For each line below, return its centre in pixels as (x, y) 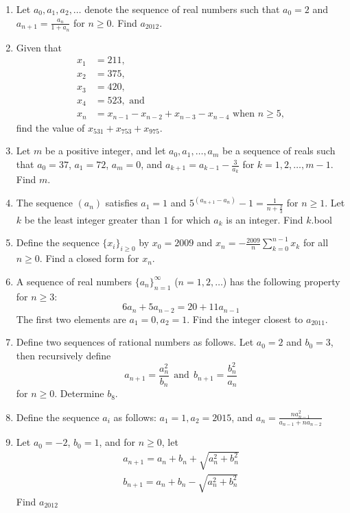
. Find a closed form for (89, 258)
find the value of (50, 127)
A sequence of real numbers (74, 281)
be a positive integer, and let (105, 151)
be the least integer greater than (92, 219)
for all (316, 242)
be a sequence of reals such (279, 151)
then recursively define (63, 355)
